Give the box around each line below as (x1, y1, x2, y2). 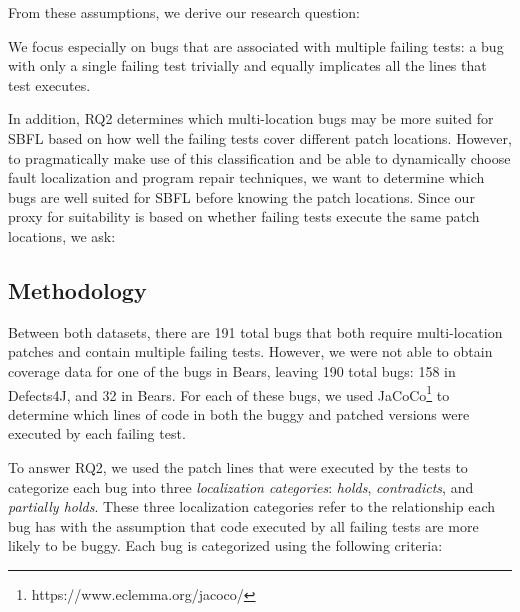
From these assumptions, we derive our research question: (8, 2, 360, 22)
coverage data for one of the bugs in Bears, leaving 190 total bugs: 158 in (8, 360, 456, 381)
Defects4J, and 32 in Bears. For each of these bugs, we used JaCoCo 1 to (8, 381, 450, 405)
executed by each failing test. (8, 423, 186, 444)
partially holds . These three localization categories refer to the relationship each (8, 496, 495, 517)
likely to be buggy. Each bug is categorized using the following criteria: (8, 535, 443, 556)
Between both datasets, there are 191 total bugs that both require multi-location (8, 321, 503, 342)
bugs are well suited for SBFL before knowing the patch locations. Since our (8, 186, 475, 207)
